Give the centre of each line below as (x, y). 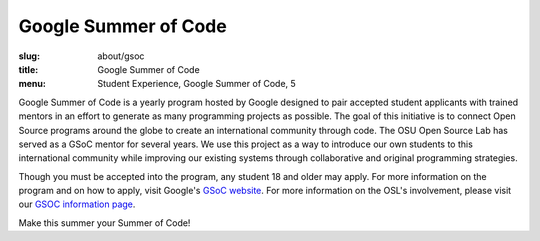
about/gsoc (121, 56)
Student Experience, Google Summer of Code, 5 (197, 84)
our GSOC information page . (77, 204)
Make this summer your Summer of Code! (104, 222)
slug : (29, 56)
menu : (32, 84)
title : (28, 69)
